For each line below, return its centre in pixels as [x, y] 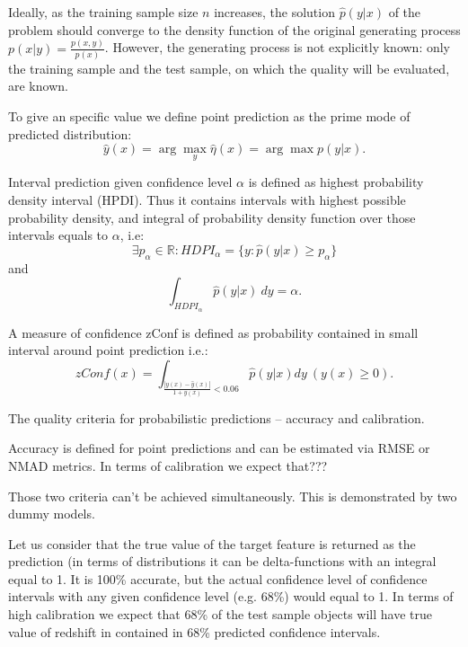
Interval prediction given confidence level [120, 182]
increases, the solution [274, 12]
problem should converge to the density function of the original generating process [234, 29]
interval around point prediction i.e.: [108, 350]
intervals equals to [58, 235]
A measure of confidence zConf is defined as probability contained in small [213, 332]
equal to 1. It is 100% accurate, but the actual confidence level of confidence [218, 578]
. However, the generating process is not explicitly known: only [278, 47]
